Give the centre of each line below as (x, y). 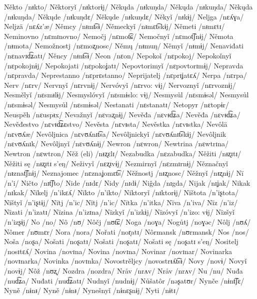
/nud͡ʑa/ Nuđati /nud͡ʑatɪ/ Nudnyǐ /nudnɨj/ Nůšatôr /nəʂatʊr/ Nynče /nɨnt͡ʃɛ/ (124, 280)
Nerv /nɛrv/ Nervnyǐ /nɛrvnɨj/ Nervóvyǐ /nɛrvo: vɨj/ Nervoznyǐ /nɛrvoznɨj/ (120, 85)
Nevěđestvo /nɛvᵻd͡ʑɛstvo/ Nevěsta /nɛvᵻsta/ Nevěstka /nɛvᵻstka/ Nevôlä (116, 124)
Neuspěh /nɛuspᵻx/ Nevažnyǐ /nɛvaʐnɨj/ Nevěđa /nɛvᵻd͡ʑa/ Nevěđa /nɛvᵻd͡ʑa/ (122, 114)
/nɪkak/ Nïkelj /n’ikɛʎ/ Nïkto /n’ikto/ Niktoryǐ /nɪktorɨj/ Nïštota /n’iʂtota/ (121, 192)
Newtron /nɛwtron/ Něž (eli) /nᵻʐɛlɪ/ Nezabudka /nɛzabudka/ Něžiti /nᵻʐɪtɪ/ (123, 153)
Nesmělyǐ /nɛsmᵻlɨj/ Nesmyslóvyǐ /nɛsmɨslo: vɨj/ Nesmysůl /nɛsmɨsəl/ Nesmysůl (126, 95)
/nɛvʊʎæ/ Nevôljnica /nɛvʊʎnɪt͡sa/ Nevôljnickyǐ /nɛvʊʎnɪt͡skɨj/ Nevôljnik (115, 134)
